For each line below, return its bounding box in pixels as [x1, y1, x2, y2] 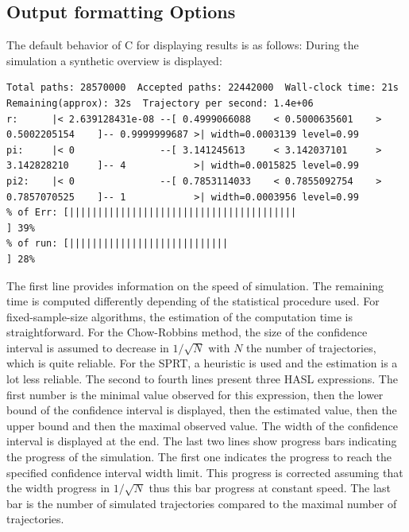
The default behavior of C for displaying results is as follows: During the [6, 37, 359, 53]
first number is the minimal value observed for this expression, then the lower [6, 386, 384, 402]
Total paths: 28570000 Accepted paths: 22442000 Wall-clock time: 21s [6, 82, 399, 94]
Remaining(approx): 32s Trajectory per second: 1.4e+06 [6, 97, 314, 109]
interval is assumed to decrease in [6, 339, 169, 355]
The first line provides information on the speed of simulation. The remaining [6, 277, 384, 293]
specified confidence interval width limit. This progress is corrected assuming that [6, 464, 403, 480]
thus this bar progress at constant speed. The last [149, 480, 391, 496]
